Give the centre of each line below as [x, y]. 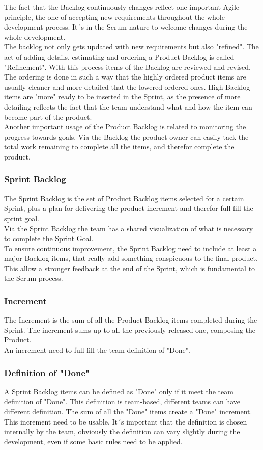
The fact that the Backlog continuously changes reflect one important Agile [122, 7]
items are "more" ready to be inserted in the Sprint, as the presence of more [122, 97]
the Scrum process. [34, 278]
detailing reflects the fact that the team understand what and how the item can [128, 106]
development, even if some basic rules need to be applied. [93, 441]
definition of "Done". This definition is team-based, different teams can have [122, 401]
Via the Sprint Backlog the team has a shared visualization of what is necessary [129, 228]
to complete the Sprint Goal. [49, 238]
